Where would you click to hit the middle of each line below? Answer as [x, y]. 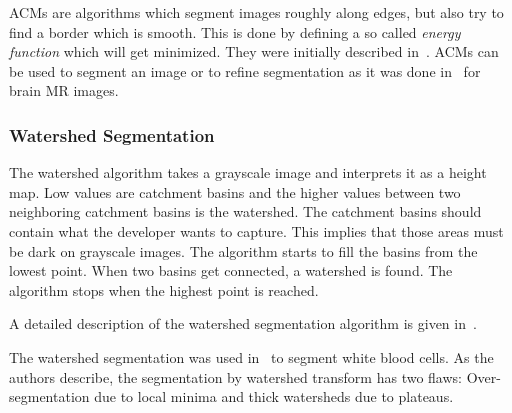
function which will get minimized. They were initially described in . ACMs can [254, 51]
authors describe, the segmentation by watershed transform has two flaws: [235, 376]
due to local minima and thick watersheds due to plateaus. [274, 396]
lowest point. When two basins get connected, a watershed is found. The [231, 270]
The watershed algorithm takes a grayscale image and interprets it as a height [248, 172]
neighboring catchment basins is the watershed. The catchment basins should [245, 211]
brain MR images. [64, 90]
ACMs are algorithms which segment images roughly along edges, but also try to [256, 12]
